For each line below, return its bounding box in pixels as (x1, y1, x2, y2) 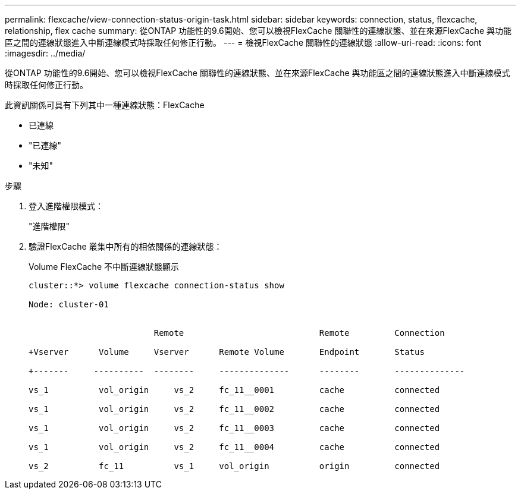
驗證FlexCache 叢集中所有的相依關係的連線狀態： (29, 241, 222, 251)
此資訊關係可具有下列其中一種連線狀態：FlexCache (5, 100, 205, 110)
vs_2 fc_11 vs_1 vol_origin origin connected (29, 461, 440, 471)
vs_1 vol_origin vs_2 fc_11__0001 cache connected (29, 385, 440, 395)
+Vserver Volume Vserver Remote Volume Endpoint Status (29, 347, 425, 357)
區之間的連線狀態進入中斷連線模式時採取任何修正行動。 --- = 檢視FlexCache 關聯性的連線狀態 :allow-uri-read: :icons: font (5, 37, 482, 48)
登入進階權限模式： (29, 201, 103, 211)
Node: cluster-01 (29, 300, 109, 309)
